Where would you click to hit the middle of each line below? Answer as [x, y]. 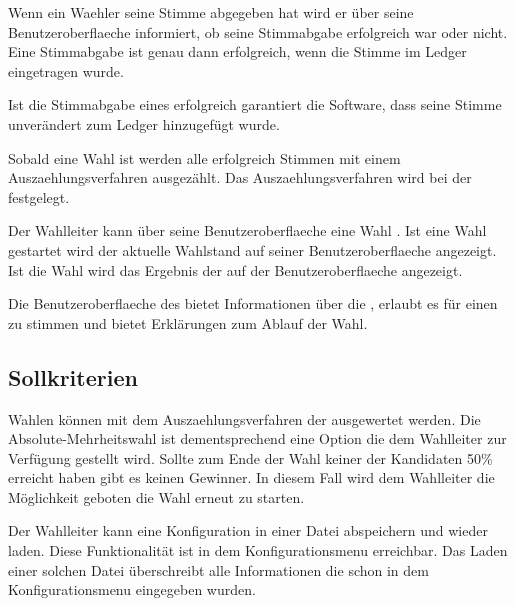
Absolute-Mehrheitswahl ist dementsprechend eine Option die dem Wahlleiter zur [257, 438]
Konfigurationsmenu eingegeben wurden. [132, 589]
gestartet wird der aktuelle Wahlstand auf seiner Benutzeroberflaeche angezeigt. [252, 249]
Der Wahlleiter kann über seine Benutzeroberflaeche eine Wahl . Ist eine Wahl [247, 230]
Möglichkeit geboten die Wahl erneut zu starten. [156, 496]
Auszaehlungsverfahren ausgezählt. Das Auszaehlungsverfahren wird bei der [240, 177]
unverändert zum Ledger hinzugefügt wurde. [144, 123]
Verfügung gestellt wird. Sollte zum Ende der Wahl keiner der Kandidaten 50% [250, 457]
